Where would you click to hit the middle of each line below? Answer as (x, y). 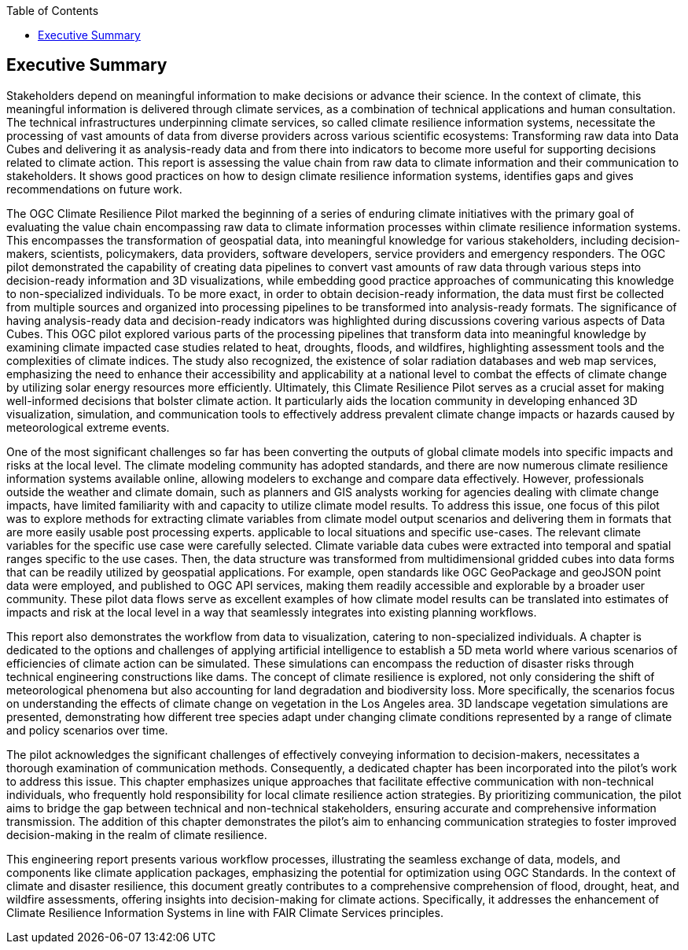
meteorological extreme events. (88, 427)
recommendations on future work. (94, 189)
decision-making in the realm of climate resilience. (137, 834)
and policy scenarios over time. (87, 730)
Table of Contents (53, 11)
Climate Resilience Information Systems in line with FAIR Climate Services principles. (225, 912)
